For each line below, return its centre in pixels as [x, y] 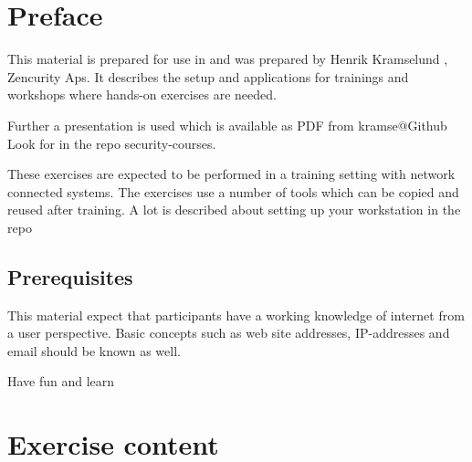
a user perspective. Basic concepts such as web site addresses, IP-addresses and [229, 333]
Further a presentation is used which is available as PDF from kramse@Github [227, 125]
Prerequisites [70, 276]
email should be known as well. [94, 350]
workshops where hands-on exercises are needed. [142, 94]
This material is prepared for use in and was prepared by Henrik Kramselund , [228, 59]
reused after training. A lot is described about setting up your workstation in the [234, 210]
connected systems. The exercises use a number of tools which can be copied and [233, 191]
